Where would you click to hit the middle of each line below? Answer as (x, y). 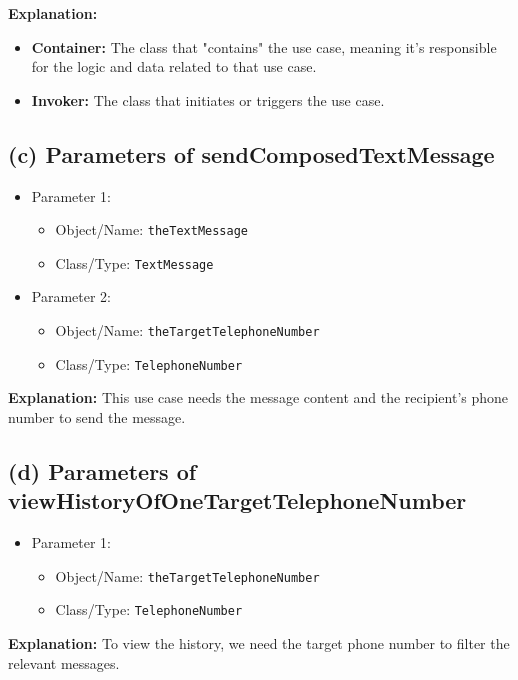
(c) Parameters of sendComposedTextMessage (251, 153)
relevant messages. (64, 662)
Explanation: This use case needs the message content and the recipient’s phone (258, 397)
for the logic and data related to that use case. (174, 66)
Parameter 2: (71, 296)
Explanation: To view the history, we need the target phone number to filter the (259, 643)
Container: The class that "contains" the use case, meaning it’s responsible (264, 46)
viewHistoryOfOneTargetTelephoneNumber (237, 500)
